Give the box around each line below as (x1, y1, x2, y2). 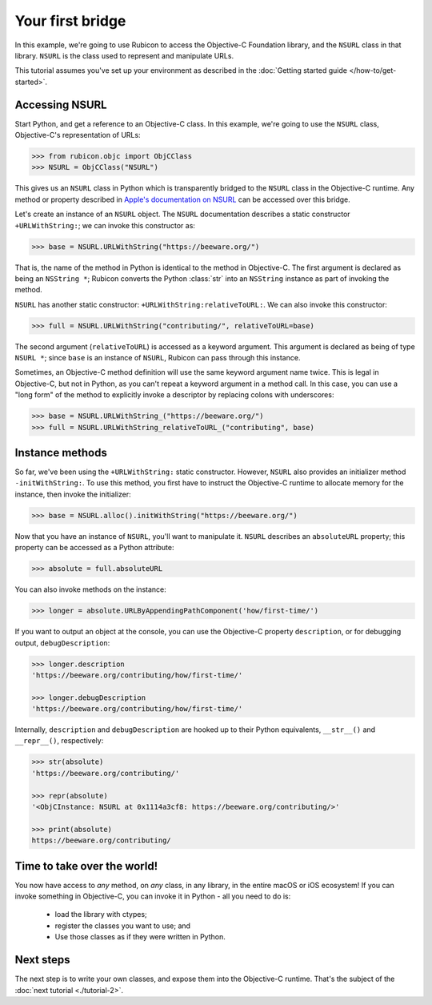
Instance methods (14, 446, 107, 460)
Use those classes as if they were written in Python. (54, 932, 226, 942)
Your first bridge (14, 12, 126, 30)
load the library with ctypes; (54, 910, 147, 919)
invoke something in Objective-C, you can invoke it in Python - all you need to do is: (14, 891, 291, 901)
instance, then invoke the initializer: (14, 489, 131, 499)
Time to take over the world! (14, 859, 158, 873)
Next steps (14, 953, 70, 967)
